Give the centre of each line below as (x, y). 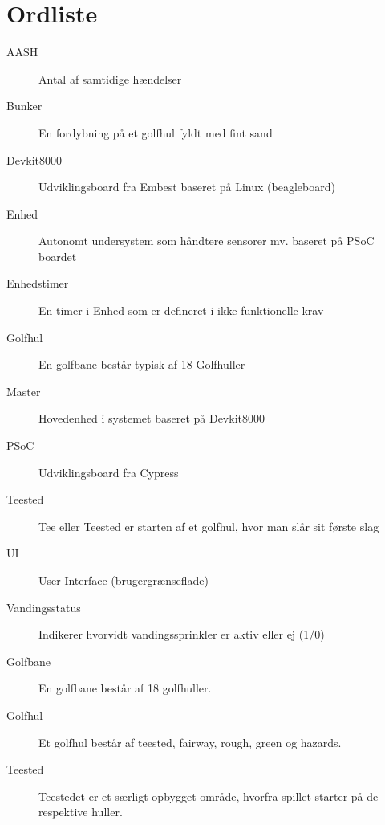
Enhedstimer (38, 283)
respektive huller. (81, 812)
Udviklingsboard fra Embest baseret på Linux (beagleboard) (187, 187)
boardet (58, 256)
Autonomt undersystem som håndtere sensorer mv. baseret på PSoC (207, 241)
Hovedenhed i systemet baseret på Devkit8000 (152, 418)
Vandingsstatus (44, 607)
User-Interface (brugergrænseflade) (124, 580)
